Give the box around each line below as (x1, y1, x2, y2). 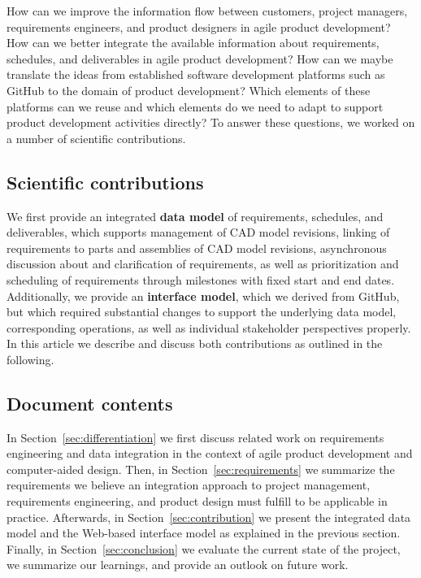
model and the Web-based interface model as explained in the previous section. (7, 524, 401, 541)
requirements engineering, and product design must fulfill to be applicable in (7, 493, 388, 510)
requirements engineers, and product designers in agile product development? (7, 18, 391, 35)
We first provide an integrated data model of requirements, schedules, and (7, 207, 384, 224)
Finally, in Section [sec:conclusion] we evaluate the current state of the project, (7, 540, 401, 557)
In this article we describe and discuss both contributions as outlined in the (7, 335, 383, 352)
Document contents (7, 390, 173, 415)
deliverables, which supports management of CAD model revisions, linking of (7, 224, 390, 241)
